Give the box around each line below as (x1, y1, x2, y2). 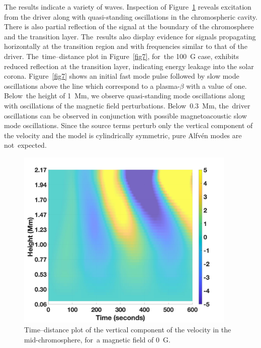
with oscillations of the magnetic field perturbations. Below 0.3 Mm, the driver (4, 100, 250, 110)
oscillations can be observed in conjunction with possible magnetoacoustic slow (4, 110, 247, 121)
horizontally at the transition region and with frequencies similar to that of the (4, 41, 247, 51)
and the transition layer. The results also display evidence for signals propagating (4, 31, 256, 41)
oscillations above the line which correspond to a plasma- (4, 80, 180, 91)
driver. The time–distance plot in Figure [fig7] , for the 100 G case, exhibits (4, 50, 239, 61)
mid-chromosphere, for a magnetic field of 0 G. (24, 334, 170, 344)
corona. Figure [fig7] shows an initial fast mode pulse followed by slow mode (4, 71, 239, 81)
